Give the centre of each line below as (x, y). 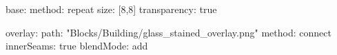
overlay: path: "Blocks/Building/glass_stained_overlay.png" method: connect (168, 32)
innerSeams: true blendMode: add (77, 46)
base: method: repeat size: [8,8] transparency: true (111, 9)
